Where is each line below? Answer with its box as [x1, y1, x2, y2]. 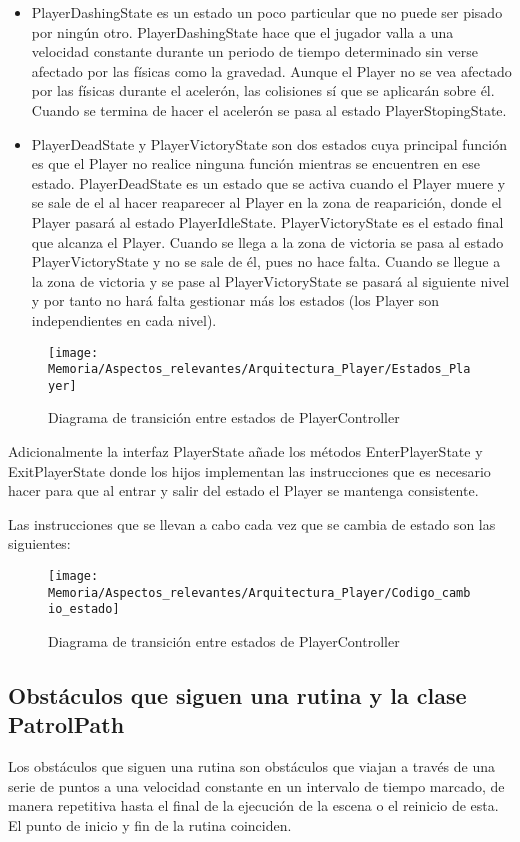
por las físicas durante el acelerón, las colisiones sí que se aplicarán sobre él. [31, 80, 495, 101]
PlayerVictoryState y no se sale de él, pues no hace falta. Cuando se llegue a [31, 251, 501, 272]
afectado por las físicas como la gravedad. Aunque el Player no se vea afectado [31, 60, 512, 81]
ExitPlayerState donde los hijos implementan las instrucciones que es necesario [8, 460, 491, 481]
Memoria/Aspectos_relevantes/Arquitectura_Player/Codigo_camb [48, 585, 471, 600]
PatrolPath [8, 709, 125, 740]
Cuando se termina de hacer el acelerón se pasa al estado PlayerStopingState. [31, 99, 507, 120]
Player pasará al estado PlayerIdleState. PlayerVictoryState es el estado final [31, 211, 504, 232]
